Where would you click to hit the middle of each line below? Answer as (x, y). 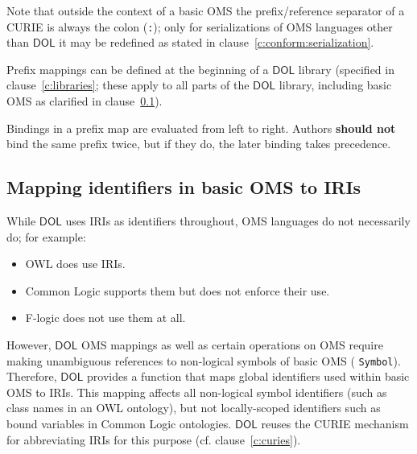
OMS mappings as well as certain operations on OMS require (232, 344)
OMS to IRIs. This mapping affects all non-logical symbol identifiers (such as (197, 392)
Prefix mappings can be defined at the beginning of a (138, 69)
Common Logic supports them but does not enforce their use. (178, 290)
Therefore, (32, 376)
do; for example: (46, 236)
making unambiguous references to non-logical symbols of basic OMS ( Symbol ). (204, 360)
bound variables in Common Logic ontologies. (119, 424)
